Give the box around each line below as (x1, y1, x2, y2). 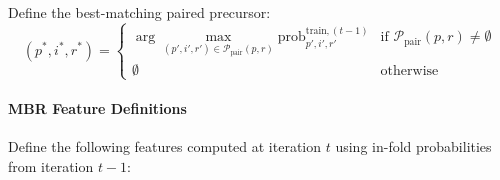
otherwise (380, 64, 439, 79)
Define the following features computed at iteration (8, 136, 322, 157)
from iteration (8, 155, 94, 176)
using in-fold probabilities (335, 136, 492, 157)
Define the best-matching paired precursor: (8, 2, 271, 22)
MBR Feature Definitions (8, 98, 187, 119)
